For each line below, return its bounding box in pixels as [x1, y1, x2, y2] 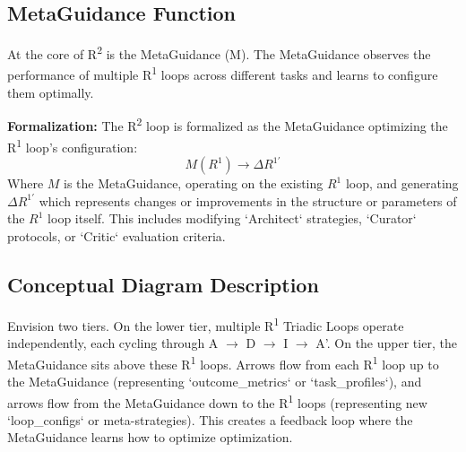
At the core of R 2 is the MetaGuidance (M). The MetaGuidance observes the [7, 42, 431, 63]
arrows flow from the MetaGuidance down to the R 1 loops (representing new [7, 390, 427, 412]
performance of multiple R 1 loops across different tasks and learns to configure [7, 63, 438, 84]
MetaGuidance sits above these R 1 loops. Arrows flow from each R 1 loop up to [7, 352, 439, 373]
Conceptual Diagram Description [7, 271, 319, 299]
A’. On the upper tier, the [315, 334, 457, 352]
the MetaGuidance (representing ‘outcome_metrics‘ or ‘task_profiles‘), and [7, 371, 422, 390]
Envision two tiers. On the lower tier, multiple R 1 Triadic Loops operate [7, 313, 404, 335]
